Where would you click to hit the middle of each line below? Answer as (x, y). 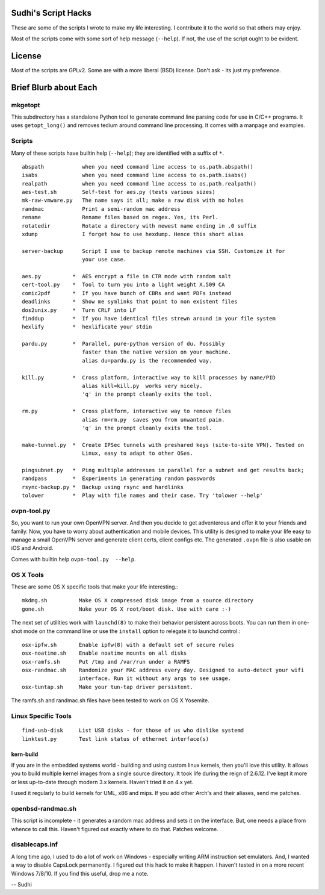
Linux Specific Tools (42, 716)
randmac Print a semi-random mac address (101, 209)
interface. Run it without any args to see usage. (155, 678)
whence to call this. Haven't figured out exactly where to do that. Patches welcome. (115, 829)
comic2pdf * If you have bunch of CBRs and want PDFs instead (127, 293)
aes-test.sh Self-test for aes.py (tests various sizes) (119, 192)
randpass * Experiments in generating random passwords (119, 479)
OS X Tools (28, 575)
